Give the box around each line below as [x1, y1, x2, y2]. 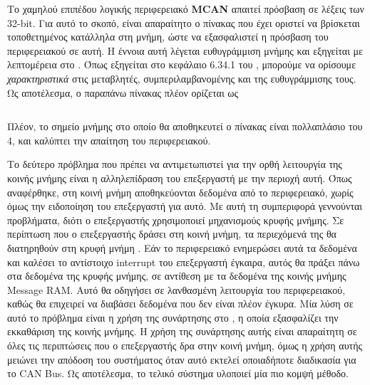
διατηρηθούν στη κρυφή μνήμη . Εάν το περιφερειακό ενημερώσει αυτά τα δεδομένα [7, 240, 357, 255]
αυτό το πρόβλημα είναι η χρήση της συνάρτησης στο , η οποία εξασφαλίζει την [7, 310, 339, 325]
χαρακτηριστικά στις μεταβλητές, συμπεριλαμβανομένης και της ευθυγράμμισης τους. [7, 70, 356, 85]
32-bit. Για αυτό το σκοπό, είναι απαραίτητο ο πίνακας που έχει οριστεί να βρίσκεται [7, 15, 360, 30]
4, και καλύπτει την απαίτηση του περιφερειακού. [7, 132, 211, 147]
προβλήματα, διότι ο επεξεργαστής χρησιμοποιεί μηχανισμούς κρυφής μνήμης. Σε [7, 212, 344, 227]
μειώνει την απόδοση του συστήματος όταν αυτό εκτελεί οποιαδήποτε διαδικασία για [7, 352, 356, 366]
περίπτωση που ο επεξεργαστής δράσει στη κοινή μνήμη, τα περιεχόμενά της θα [7, 226, 336, 241]
